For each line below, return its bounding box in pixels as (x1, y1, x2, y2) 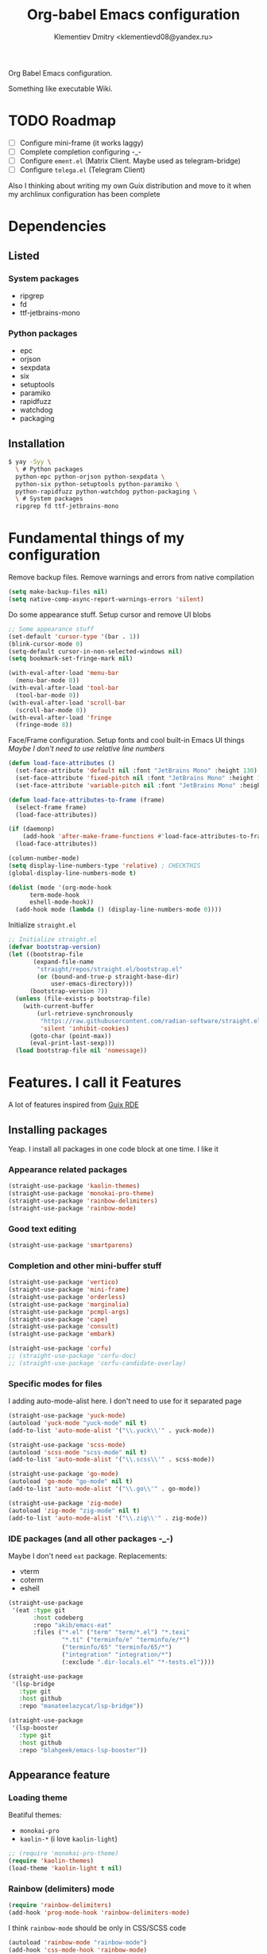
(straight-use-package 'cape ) (8, 1315, 109, 1324)
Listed (8, 249, 40, 262)
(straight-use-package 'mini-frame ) (8, 1285, 130, 1294)
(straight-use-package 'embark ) (8, 1330, 115, 1338)
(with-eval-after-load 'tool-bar (8, 684, 119, 693)
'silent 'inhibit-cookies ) (40, 1024, 130, 1033)
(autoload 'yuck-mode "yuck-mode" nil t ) (8, 1418, 148, 1427)
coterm (19, 1575, 44, 1584)
